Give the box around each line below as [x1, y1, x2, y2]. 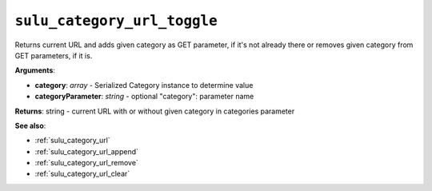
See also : [14, 121, 46, 130]
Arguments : [14, 66, 56, 75]
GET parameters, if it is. [14, 50, 93, 60]
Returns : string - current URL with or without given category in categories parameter [14, 106, 295, 116]
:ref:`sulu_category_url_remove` [34, 158, 139, 168]
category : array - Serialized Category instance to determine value [34, 80, 254, 90]
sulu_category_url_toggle [14, 12, 218, 30]
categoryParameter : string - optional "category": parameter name [34, 92, 254, 101]
